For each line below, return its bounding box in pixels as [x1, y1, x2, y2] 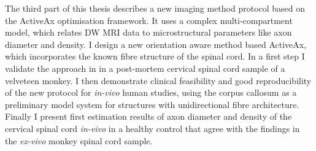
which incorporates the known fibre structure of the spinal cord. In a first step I [5, 50, 305, 63]
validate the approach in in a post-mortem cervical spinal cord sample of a [5, 61, 285, 74]
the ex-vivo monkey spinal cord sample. [5, 134, 153, 147]
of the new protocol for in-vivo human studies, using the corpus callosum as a [5, 86, 297, 99]
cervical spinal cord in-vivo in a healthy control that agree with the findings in [5, 122, 300, 134]
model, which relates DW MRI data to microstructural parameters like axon [5, 26, 292, 39]
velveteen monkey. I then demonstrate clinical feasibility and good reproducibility [5, 74, 312, 87]
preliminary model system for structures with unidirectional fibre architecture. [5, 98, 299, 110]
